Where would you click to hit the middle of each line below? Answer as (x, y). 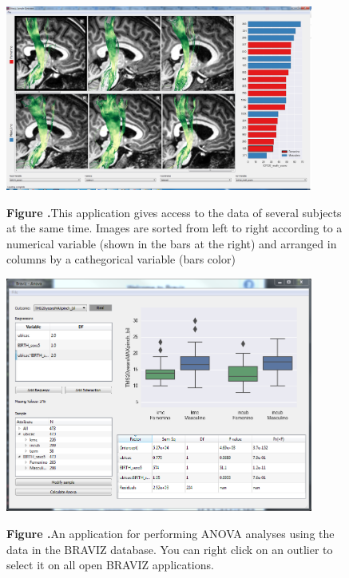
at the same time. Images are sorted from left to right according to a (174, 228)
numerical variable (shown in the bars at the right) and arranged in (172, 243)
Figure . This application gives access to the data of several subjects (174, 212)
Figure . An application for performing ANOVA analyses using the (171, 533)
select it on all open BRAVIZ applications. (110, 565)
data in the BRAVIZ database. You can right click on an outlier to (170, 549)
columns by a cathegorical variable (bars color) (121, 259)
